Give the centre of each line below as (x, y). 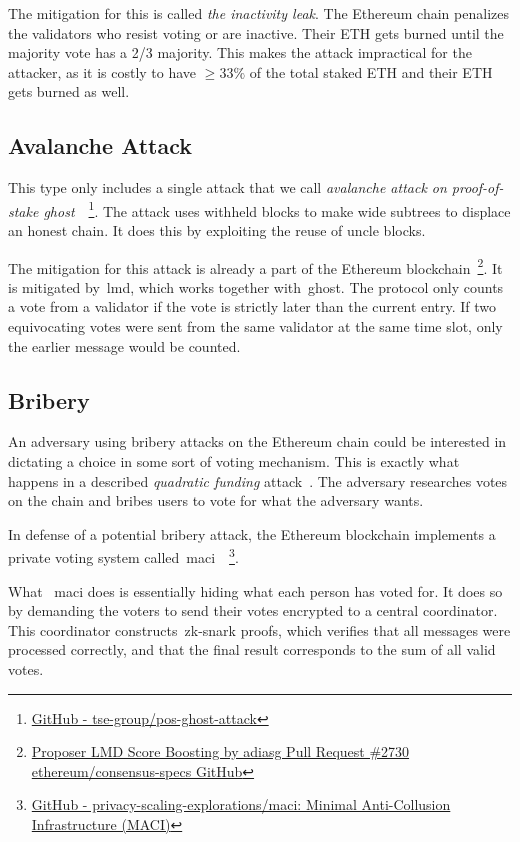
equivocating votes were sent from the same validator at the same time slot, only (255, 326)
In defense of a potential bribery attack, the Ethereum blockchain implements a (252, 533)
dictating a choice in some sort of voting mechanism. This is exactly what (234, 461)
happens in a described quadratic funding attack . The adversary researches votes (258, 480)
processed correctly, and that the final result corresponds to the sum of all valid (252, 649)
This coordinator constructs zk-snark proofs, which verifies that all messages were (259, 629)
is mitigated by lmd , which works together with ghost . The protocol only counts (256, 286)
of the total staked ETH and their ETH (371, 71)
